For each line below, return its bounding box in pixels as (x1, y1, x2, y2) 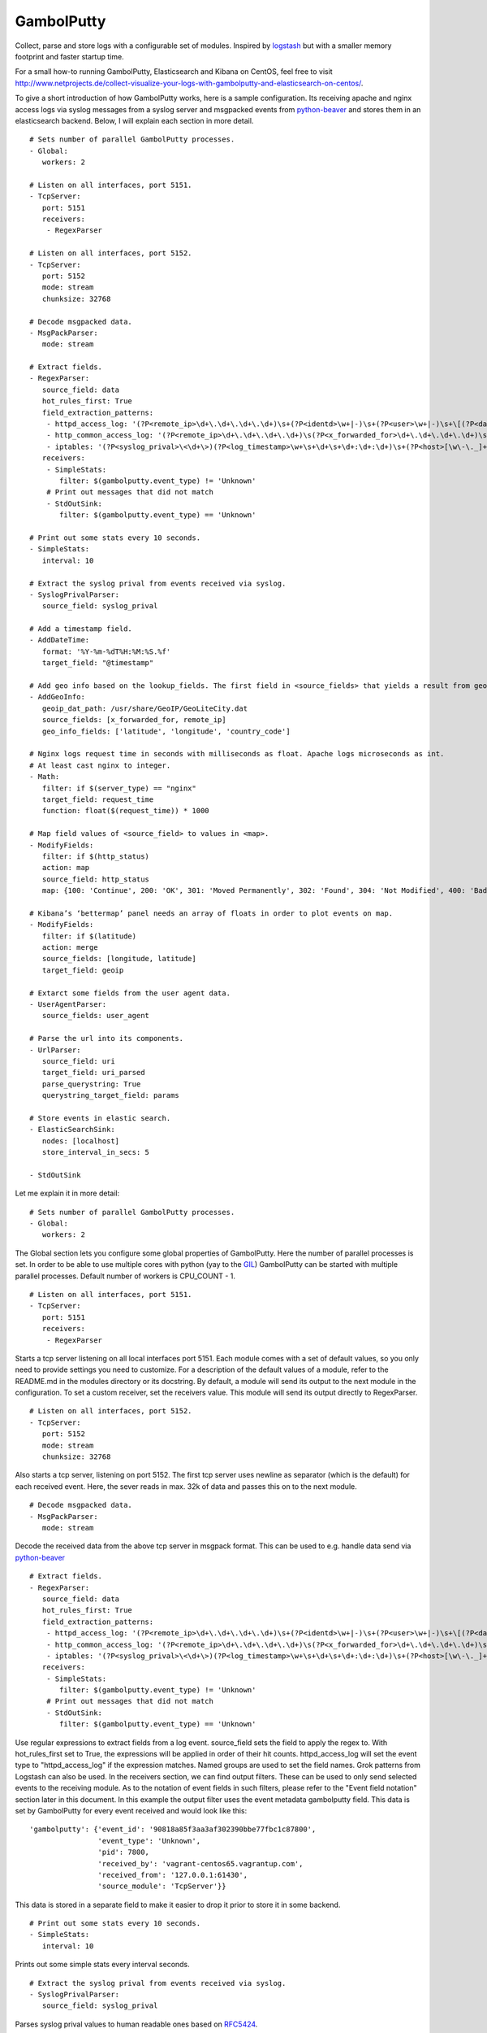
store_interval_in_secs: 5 (41, 1147, 150, 1157)
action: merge (41, 943, 98, 952)
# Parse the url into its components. (29, 1034, 184, 1043)
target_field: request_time (41, 794, 154, 804)
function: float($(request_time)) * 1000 (41, 806, 210, 816)
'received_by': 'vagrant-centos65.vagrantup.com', (97, 1859, 304, 1868)
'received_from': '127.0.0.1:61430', (97, 1870, 248, 1879)
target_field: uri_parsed (41, 1068, 145, 1077)
